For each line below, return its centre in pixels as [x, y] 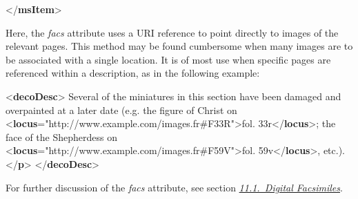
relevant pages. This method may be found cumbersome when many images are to [179, 46]
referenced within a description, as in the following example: [133, 73]
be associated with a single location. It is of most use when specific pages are [168, 59]
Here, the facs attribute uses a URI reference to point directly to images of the [172, 32]
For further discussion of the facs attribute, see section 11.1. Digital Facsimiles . [174, 187]
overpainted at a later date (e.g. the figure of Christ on [121, 110]
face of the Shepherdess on [61, 136]
